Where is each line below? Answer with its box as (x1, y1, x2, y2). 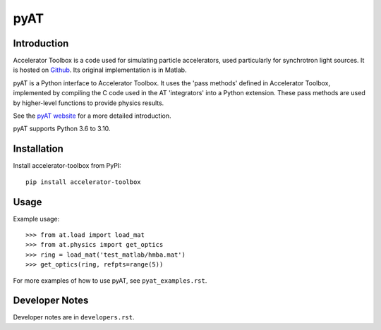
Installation (13, 143, 64, 155)
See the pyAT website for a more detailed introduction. (13, 111, 171, 120)
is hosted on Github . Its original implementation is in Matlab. (13, 66, 187, 74)
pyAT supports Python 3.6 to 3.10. (13, 124, 111, 133)
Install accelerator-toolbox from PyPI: (13, 161, 121, 170)
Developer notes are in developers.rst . (13, 313, 135, 322)
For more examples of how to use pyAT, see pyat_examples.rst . (13, 276, 207, 285)
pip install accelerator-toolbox (25, 178, 141, 186)
